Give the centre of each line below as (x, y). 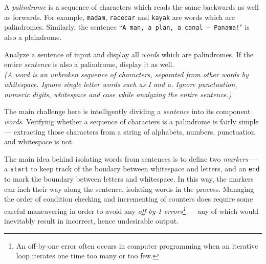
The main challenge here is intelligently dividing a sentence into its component (127, 111)
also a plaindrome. (33, 37)
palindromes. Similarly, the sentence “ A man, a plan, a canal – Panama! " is (127, 27)
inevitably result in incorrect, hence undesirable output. (92, 221)
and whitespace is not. (39, 141)
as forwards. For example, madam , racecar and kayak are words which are (119, 17)
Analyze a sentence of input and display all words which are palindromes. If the (129, 54)
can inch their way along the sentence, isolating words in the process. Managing (129, 189)
